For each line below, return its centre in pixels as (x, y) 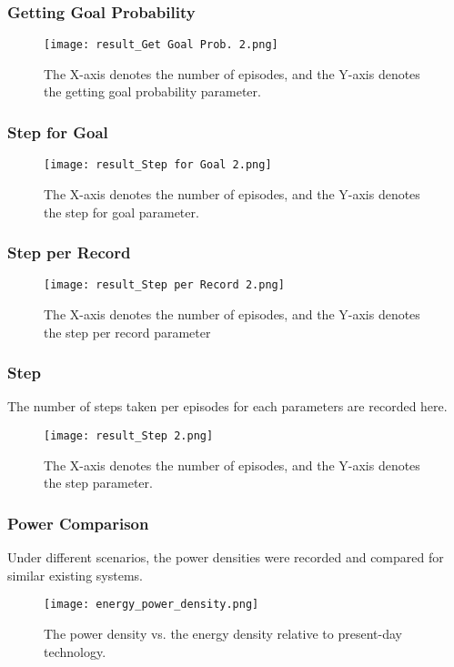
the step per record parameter (127, 332)
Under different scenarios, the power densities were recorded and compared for (226, 557)
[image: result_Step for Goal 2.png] (158, 165)
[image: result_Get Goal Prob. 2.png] (161, 45)
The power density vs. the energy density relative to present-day (223, 633)
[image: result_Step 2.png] (129, 436)
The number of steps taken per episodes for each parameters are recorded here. (227, 406)
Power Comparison (78, 523)
